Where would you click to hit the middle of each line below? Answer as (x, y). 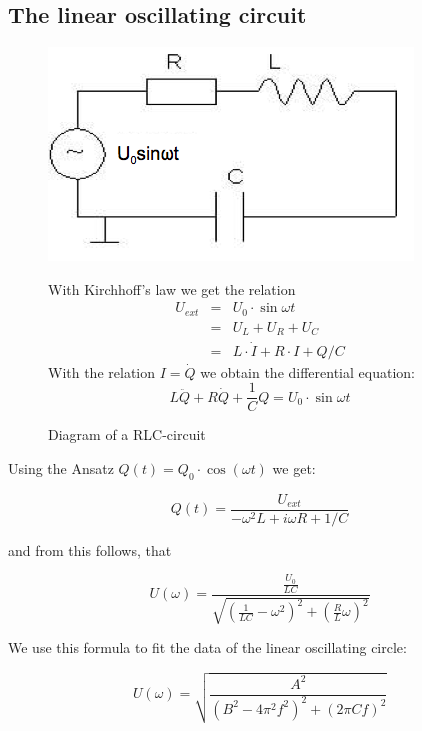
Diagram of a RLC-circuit (127, 434)
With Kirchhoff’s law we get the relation (172, 288)
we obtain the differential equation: (307, 371)
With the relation (102, 371)
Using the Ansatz (61, 467)
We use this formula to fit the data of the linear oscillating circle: (207, 647)
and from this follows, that (90, 549)
